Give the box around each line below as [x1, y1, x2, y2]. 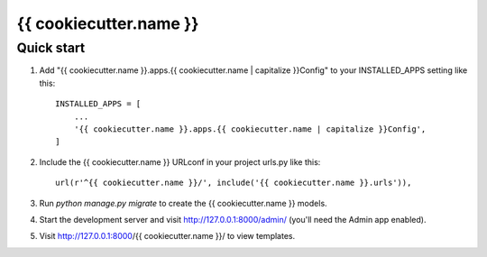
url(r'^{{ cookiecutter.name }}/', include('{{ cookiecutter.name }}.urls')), [55, 178, 412, 188]
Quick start [16, 40, 86, 56]
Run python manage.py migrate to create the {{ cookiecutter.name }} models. [39, 197, 328, 208]
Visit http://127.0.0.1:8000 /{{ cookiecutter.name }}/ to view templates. [39, 231, 296, 242]
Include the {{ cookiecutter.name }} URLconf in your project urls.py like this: [39, 156, 321, 167]
